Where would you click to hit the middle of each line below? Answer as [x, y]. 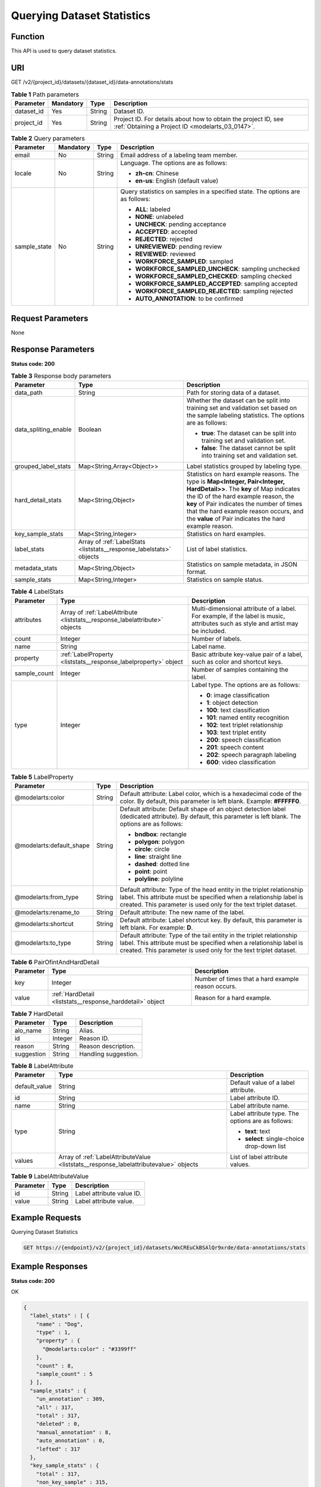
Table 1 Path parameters [45, 94]
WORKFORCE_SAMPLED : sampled [184, 262]
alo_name [28, 1030]
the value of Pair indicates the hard [236, 519]
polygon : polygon [160, 842]
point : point [151, 871]
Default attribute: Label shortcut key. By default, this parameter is [211, 920]
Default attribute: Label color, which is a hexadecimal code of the [211, 794]
